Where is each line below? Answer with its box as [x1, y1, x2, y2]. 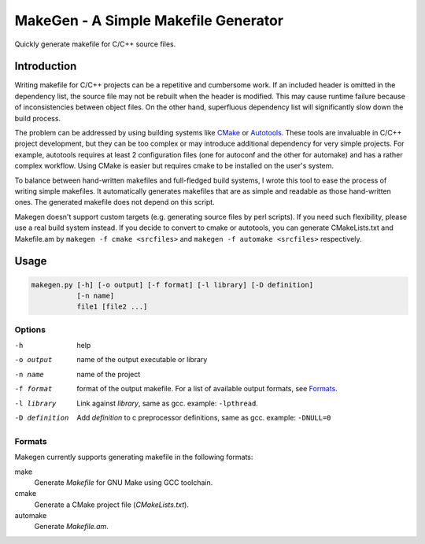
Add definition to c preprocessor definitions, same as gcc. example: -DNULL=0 [76, 413, 331, 422]
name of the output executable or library [76, 355, 208, 365]
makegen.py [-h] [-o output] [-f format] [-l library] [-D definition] [31, 280, 314, 289]
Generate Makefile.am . [34, 522, 109, 531]
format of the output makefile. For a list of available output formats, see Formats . [76, 384, 338, 394]
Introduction [14, 60, 77, 73]
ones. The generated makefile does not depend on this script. [14, 198, 216, 207]
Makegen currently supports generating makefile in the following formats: [14, 453, 253, 462]
